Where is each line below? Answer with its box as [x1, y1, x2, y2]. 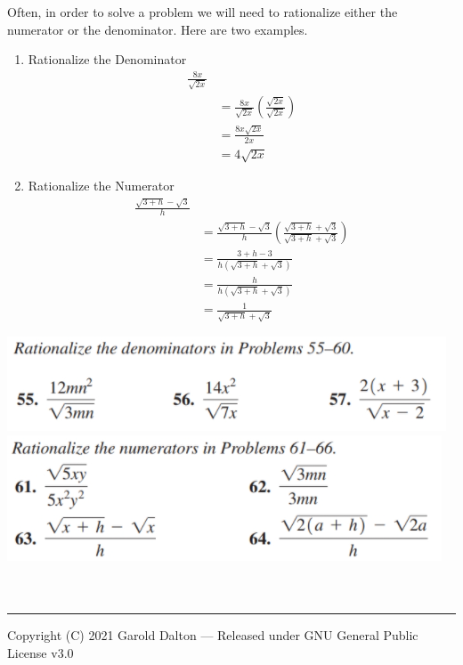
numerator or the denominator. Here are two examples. [7, 20, 308, 38]
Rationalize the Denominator [28, 50, 187, 69]
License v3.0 [7, 643, 74, 661]
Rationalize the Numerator [28, 176, 175, 195]
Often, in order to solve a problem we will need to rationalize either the [7, 3, 398, 20]
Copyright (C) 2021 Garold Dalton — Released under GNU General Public [7, 626, 418, 645]
